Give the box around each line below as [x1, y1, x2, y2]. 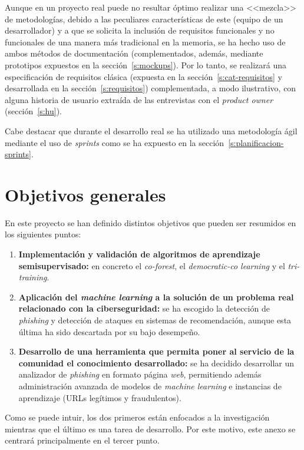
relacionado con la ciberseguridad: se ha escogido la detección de [18, 302, 270, 315]
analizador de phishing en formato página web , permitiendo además [18, 368, 262, 380]
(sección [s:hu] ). [5, 105, 62, 117]
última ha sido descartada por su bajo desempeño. [18, 325, 200, 337]
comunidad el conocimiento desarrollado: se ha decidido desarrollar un [18, 356, 295, 369]
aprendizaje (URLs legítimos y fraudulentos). [18, 391, 181, 403]
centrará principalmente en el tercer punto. [5, 434, 160, 446]
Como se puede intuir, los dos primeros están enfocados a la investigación [5, 411, 270, 423]
